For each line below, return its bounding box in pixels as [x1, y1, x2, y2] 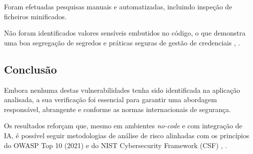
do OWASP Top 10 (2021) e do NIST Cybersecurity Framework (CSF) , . [4, 140, 227, 150]
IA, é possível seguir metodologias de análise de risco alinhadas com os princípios [4, 130, 250, 140]
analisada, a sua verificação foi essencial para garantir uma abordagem [4, 94, 217, 105]
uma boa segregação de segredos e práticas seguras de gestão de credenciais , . [4, 37, 240, 47]
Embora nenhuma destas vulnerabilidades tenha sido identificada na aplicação [4, 84, 240, 95]
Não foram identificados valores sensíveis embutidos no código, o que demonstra [4, 28, 246, 38]
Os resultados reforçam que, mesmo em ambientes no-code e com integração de [4, 120, 243, 131]
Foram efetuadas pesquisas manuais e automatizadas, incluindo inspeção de [4, 1, 232, 11]
